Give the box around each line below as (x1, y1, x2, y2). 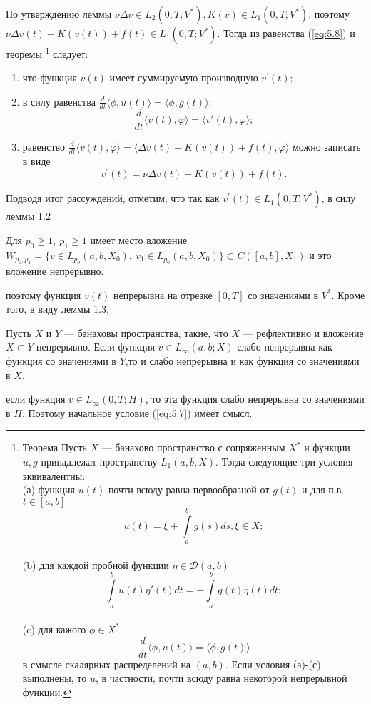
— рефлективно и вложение (243, 325, 364, 340)
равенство (22, 139, 66, 154)
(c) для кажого (22, 621, 86, 636)
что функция (22, 70, 77, 85)
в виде (22, 153, 51, 168)
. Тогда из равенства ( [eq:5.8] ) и (217, 26, 355, 40)
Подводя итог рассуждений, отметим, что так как (6, 191, 220, 206)
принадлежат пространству (41, 453, 158, 468)
